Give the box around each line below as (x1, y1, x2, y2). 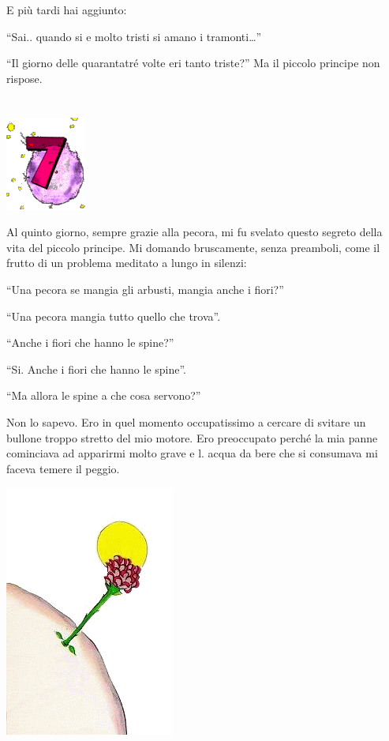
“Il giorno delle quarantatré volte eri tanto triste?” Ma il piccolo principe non (6, 55, 380, 71)
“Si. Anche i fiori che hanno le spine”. (6, 360, 187, 377)
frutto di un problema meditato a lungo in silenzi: (6, 254, 247, 271)
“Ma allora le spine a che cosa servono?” (6, 387, 201, 404)
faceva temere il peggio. (6, 460, 120, 476)
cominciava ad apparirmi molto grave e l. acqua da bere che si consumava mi (6, 445, 378, 461)
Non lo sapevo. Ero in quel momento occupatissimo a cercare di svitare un (6, 413, 366, 430)
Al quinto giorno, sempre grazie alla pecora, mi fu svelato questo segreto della (6, 224, 383, 240)
